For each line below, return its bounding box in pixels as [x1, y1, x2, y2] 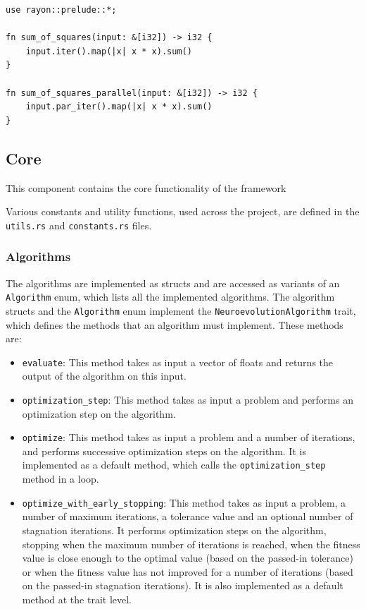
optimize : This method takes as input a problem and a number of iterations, [22, 430, 355, 445]
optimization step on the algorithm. [22, 406, 176, 421]
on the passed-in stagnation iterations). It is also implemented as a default [22, 578, 343, 593]
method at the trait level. [22, 591, 132, 606]
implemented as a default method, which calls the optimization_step [22, 457, 326, 472]
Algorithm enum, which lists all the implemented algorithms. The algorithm [6, 289, 335, 304]
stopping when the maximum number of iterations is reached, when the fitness [22, 536, 360, 551]
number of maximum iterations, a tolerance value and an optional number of [22, 509, 353, 524]
